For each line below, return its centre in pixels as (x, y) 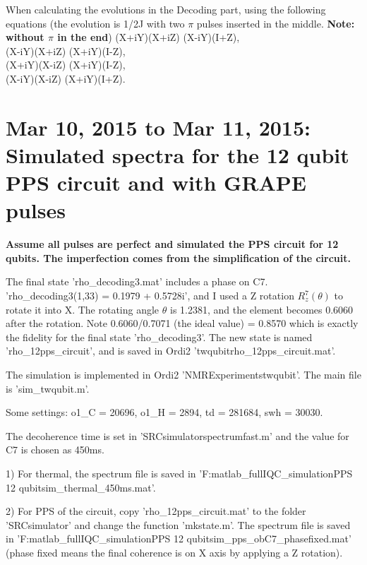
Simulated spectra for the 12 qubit (178, 154)
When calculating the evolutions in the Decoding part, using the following (166, 9)
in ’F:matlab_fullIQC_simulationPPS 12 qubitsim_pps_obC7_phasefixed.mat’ (179, 539)
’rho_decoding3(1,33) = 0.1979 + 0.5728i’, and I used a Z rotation (150, 296)
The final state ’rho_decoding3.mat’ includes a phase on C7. (137, 281)
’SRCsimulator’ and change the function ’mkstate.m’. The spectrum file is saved (178, 524)
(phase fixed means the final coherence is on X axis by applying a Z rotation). (174, 552)
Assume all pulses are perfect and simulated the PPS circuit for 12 (172, 244)
